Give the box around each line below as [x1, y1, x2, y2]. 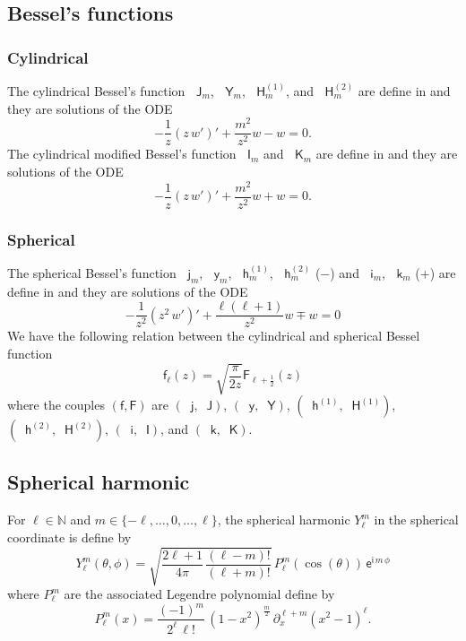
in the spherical [374, 510, 459, 529]
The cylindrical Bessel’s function [7, 82, 186, 100]
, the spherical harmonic [217, 510, 350, 529]
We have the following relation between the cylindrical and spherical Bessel [7, 326, 420, 345]
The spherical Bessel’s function [7, 263, 177, 282]
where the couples [7, 395, 105, 414]
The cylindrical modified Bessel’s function [7, 144, 237, 163]
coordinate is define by [7, 527, 132, 546]
